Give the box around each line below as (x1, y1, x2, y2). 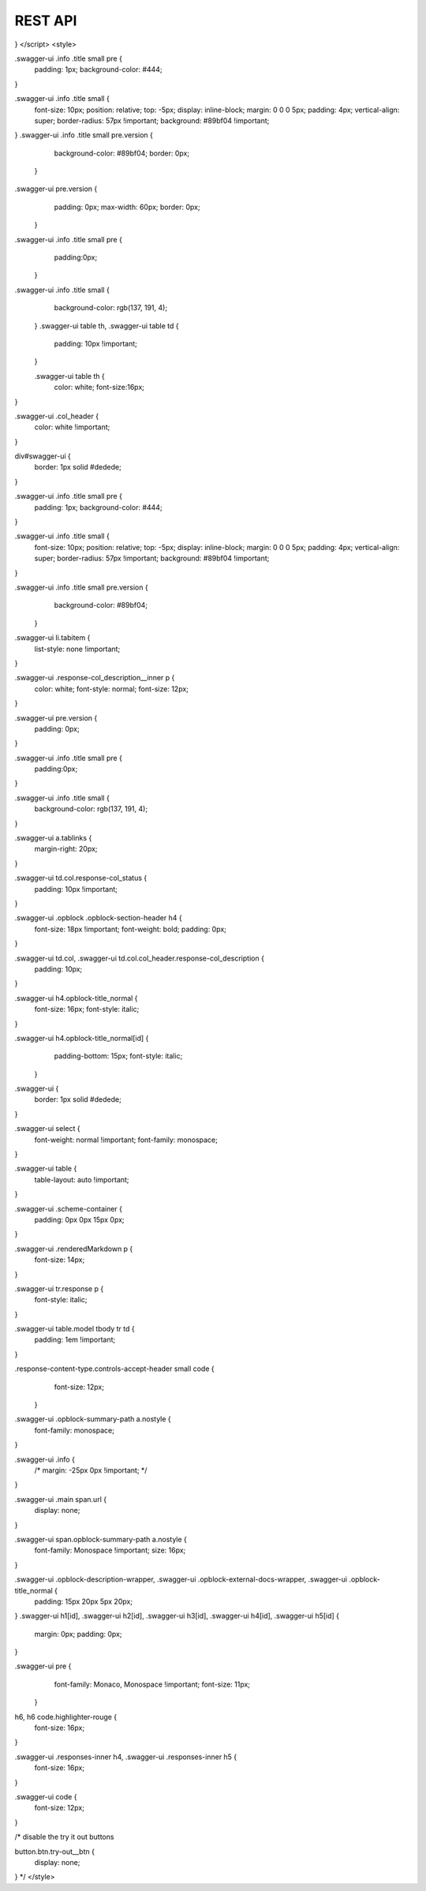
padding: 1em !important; (34, 1335, 116, 1345)
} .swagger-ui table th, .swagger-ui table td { (34, 320, 179, 331)
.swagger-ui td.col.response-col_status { (14, 873, 148, 883)
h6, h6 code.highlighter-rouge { (14, 1712, 118, 1721)
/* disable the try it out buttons (14, 1832, 114, 1842)
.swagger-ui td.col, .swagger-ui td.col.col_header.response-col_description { (14, 953, 264, 963)
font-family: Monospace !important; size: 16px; (34, 1545, 186, 1555)
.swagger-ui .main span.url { (14, 1494, 106, 1503)
